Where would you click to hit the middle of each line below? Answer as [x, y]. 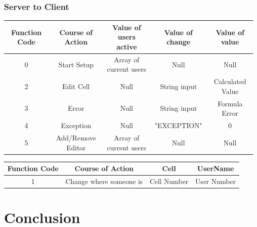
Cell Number [169, 181]
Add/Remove [76, 137]
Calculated [230, 81]
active [127, 46]
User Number [215, 181]
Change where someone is [104, 181]
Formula [230, 103]
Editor [76, 147]
